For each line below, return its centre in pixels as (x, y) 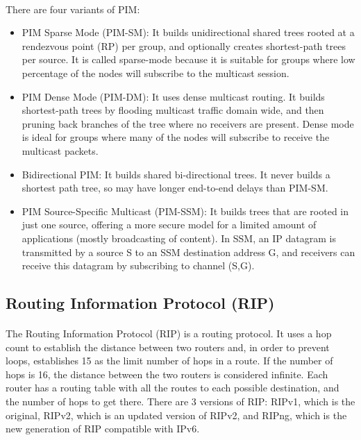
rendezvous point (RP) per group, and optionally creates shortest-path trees (184, 45)
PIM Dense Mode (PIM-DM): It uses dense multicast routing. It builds (173, 96)
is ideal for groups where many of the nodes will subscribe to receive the (176, 137)
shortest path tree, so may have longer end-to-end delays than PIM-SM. (175, 188)
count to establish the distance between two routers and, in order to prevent (168, 347)
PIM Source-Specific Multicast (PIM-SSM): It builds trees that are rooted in (185, 211)
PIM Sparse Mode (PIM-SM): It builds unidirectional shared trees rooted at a (188, 32)
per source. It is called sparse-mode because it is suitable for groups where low (188, 59)
